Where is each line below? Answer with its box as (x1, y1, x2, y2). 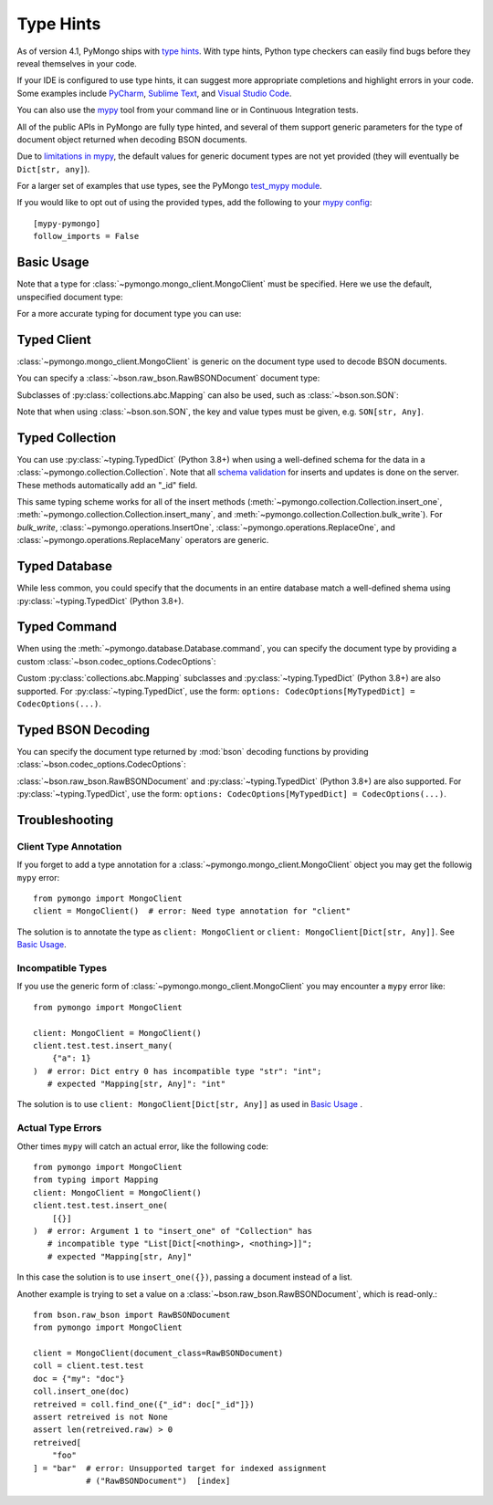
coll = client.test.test (33, 1361, 144, 1371)
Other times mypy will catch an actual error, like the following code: (16, 1141, 269, 1152)
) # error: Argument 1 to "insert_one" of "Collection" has (33, 1226, 312, 1236)
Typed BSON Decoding (16, 722, 151, 737)
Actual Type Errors (16, 1122, 102, 1134)
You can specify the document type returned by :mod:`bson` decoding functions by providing (16, 746, 369, 757)
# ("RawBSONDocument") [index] (85, 1475, 231, 1486)
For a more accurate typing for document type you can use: (16, 308, 242, 319)
